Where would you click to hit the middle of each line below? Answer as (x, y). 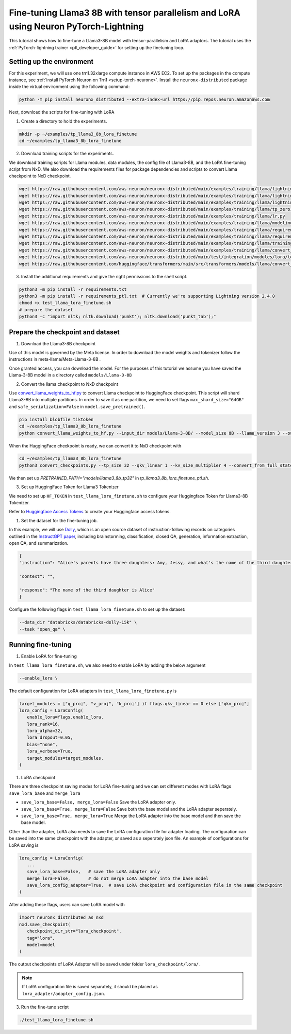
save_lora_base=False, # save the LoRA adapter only (93, 872)
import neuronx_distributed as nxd (61, 918)
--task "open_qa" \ (42, 629)
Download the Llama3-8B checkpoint (58, 343)
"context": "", (37, 577)
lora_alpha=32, (45, 731)
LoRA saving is (24, 845)
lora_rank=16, (44, 724)
